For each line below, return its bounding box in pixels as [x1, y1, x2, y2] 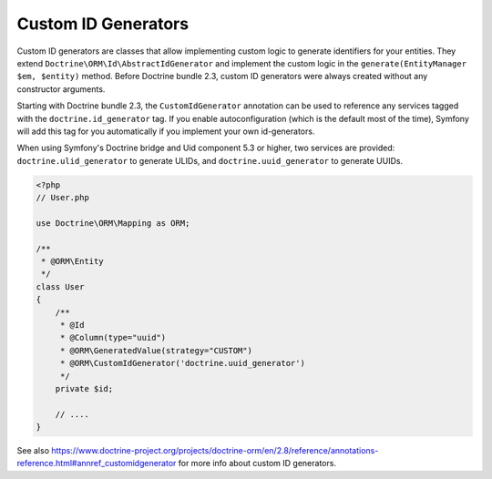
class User [36, 281, 85, 291]
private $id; [55, 383, 114, 393]
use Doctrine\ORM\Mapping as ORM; [36, 218, 190, 228]
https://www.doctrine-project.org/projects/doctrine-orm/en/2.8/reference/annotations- [51, 445, 379, 456]
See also [16, 445, 50, 456]
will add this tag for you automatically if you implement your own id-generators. [16, 126, 315, 137]
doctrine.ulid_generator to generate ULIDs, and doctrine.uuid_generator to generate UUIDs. [16, 155, 404, 166]
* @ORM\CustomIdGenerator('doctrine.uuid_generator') [59, 358, 305, 369]
